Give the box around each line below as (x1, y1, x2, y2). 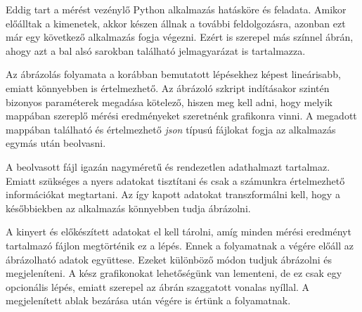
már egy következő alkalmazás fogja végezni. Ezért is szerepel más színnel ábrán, (6, 30, 354, 44)
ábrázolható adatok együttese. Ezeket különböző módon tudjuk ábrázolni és (6, 252, 332, 266)
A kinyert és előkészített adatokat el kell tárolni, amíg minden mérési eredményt (6, 224, 351, 239)
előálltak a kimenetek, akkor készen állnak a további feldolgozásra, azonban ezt (6, 15, 346, 30)
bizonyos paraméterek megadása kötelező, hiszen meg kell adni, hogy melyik (6, 94, 332, 109)
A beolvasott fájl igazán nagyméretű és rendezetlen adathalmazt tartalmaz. (6, 159, 330, 174)
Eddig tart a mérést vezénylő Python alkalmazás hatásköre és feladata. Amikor (6, 2, 347, 16)
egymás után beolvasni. (6, 136, 106, 150)
